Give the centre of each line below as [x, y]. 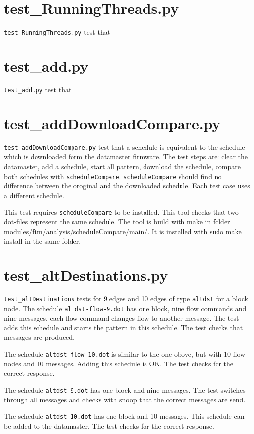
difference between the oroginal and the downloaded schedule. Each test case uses [127, 186]
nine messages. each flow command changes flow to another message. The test [122, 318]
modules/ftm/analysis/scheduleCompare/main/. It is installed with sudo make [123, 231]
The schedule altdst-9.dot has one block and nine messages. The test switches [125, 389]
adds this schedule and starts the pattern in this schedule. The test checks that [124, 327]
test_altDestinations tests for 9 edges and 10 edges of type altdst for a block [126, 298]
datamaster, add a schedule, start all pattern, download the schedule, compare [122, 166]
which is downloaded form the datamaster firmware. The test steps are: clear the [126, 157]
